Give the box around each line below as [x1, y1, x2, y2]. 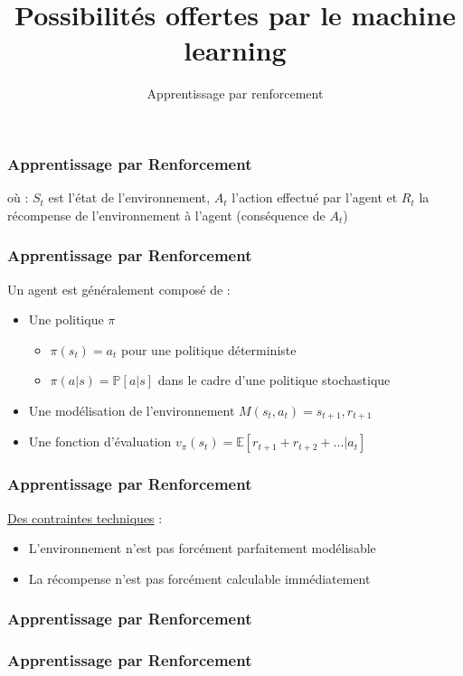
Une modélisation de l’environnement [28, 400, 235, 419]
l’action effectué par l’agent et [231, 188, 398, 207]
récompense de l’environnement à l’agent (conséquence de [7, 205, 326, 224]
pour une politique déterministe [121, 340, 297, 359]
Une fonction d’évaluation [28, 432, 172, 451]
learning [184, 32, 287, 69]
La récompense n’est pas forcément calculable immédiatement [28, 568, 371, 587]
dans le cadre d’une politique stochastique [157, 371, 391, 390]
